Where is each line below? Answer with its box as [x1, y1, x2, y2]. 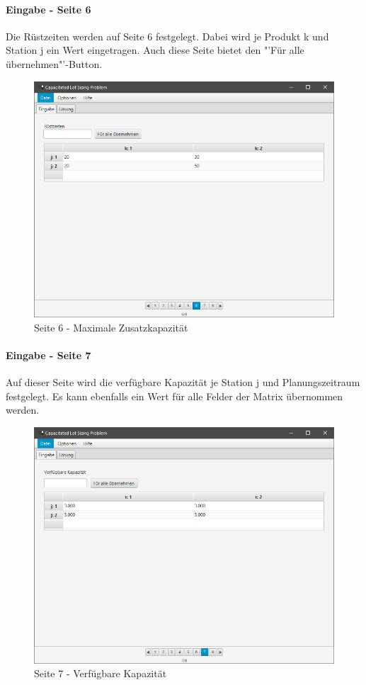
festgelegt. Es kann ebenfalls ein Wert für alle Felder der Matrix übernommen [6, 388, 343, 403]
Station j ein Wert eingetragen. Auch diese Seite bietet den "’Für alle [6, 43, 304, 57]
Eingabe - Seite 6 [6, 1, 91, 16]
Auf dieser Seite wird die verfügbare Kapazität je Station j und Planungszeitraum [6, 375, 360, 390]
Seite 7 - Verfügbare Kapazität [34, 666, 167, 681]
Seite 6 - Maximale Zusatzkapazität [34, 319, 188, 334]
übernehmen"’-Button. [6, 56, 103, 71]
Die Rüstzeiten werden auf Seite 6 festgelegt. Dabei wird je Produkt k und [6, 28, 329, 43]
